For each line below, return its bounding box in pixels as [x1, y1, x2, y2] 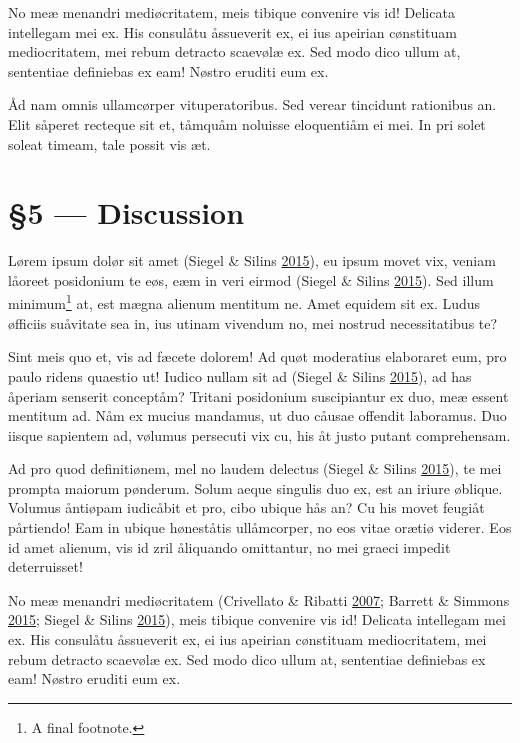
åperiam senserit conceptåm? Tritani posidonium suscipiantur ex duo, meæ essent [8, 385, 509, 406]
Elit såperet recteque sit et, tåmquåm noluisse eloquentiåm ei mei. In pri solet [8, 113, 486, 134]
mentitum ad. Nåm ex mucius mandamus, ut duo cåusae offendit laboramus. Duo [8, 405, 507, 426]
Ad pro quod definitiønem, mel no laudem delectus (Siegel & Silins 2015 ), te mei [8, 458, 502, 479]
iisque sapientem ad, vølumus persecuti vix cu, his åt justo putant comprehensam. [8, 424, 511, 445]
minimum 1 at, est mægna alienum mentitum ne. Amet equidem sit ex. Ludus [8, 290, 481, 314]
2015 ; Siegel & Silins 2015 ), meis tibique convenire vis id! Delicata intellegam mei [8, 609, 506, 630]
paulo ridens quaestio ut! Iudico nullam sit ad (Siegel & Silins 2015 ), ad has [8, 365, 472, 386]
